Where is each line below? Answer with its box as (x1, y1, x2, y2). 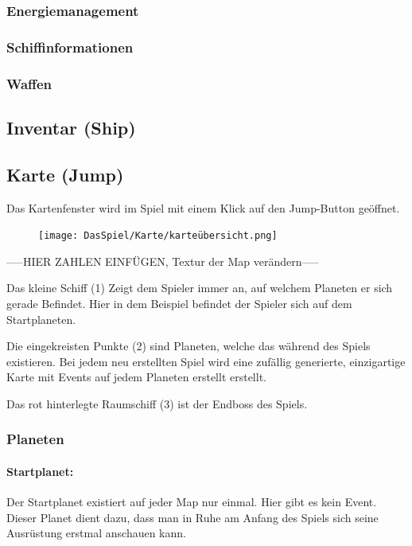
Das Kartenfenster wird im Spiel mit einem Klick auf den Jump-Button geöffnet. (6, 199, 400, 216)
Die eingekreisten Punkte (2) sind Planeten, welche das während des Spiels (6, 337, 371, 354)
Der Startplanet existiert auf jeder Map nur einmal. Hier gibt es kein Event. (6, 493, 377, 510)
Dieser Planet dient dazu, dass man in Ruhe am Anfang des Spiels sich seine (6, 509, 379, 525)
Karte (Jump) (6, 162, 124, 186)
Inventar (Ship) (6, 115, 136, 139)
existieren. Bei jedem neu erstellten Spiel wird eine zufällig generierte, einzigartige (6, 353, 406, 369)
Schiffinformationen (6, 37, 134, 57)
